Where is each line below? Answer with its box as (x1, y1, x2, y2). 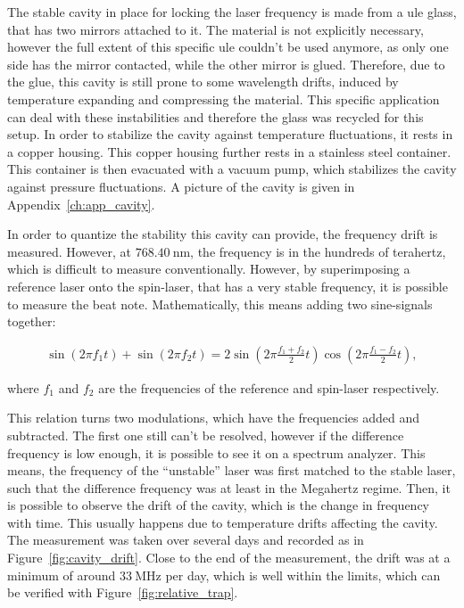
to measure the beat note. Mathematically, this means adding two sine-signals (7, 294, 433, 313)
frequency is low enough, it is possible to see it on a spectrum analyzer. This (7, 443, 426, 462)
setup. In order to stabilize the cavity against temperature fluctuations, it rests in (7, 125, 453, 144)
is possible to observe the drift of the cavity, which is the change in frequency (7, 496, 429, 514)
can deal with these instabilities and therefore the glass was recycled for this (7, 107, 424, 126)
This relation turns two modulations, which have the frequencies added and (7, 408, 420, 427)
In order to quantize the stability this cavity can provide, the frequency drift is (7, 225, 438, 243)
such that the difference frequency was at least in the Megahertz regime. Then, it (7, 478, 451, 497)
